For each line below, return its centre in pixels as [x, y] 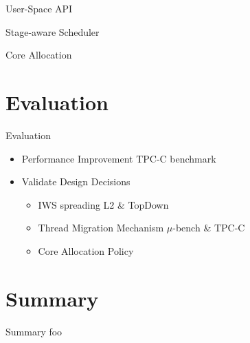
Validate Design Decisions [76, 181]
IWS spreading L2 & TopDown [103, 204]
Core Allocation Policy [86, 250]
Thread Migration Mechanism [101, 228]
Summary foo [34, 331]
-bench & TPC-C [209, 228]
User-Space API [39, 8]
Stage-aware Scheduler [53, 31]
